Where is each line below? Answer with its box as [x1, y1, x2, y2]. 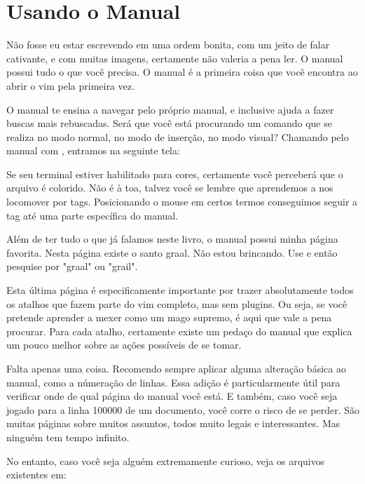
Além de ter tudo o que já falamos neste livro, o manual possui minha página [6, 231, 338, 246]
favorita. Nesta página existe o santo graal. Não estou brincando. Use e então [6, 245, 338, 260]
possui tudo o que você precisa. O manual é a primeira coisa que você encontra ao [6, 65, 358, 79]
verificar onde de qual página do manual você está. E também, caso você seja [6, 389, 338, 403]
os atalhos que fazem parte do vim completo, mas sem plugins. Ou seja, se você [6, 296, 347, 311]
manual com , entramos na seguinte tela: [6, 143, 180, 158]
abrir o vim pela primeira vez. [6, 78, 135, 93]
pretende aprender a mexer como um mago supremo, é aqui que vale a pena [6, 310, 332, 325]
